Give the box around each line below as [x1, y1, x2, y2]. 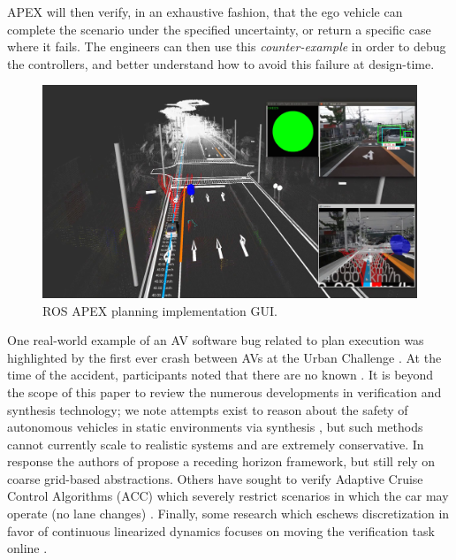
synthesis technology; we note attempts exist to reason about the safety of [7, 400, 408, 418]
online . [7, 539, 48, 557]
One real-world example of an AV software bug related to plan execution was [7, 331, 424, 349]
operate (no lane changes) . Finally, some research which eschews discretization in [7, 504, 450, 523]
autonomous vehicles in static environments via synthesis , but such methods [7, 418, 423, 436]
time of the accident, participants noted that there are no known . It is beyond [7, 365, 434, 384]
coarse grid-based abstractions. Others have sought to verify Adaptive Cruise [7, 469, 423, 487]
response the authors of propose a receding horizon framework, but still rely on [7, 452, 436, 471]
